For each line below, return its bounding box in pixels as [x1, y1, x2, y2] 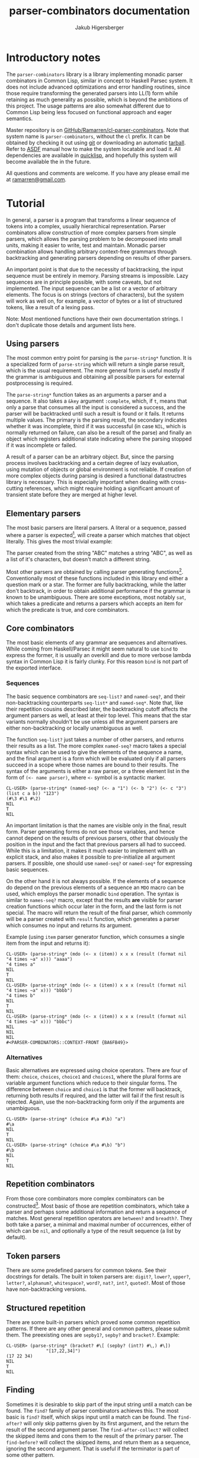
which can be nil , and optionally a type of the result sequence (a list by [6, 1227, 181, 1234]
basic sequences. [6, 866, 49, 873]
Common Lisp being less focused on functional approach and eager [6, 108, 172, 115]
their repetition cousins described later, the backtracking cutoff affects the [6, 705, 188, 712]
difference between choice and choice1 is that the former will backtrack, [6, 1085, 182, 1092]
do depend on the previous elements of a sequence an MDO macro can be [6, 884, 184, 891]
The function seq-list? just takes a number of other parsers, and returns [6, 736, 184, 743]
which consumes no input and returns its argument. [6, 922, 132, 929]
